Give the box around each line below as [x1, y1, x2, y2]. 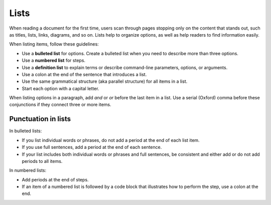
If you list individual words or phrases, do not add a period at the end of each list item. [22, 137, 200, 143]
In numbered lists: [9, 167, 47, 173]
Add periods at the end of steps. [22, 176, 89, 182]
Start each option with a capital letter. [22, 85, 99, 91]
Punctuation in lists [9, 115, 71, 123]
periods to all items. [22, 158, 63, 164]
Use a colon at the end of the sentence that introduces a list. [22, 71, 147, 77]
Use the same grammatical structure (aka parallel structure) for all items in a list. [22, 78, 188, 85]
